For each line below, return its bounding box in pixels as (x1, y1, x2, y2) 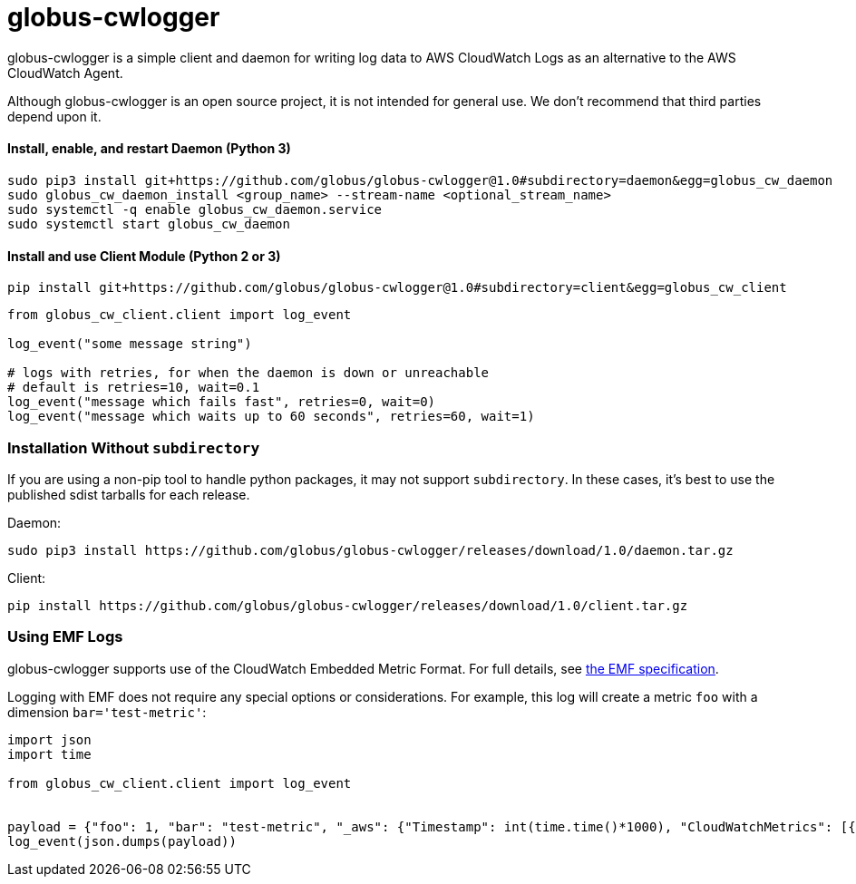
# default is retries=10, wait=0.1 (7, 380, 260, 395)
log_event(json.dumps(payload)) (7, 833, 237, 849)
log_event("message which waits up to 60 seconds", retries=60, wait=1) (7, 409, 535, 424)
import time (7, 746, 92, 762)
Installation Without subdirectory (7, 438, 260, 457)
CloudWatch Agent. (7, 64, 123, 81)
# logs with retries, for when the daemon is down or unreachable (7, 365, 490, 381)
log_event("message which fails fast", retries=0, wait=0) (7, 394, 436, 410)
